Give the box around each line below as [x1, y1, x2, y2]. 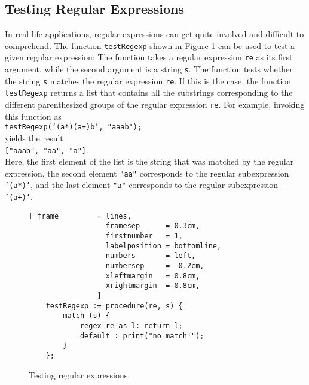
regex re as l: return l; [79, 322, 183, 331]
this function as [5, 110, 62, 122]
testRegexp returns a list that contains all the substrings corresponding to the [5, 86, 293, 99]
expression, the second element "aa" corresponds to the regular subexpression [5, 166, 289, 179]
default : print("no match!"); [79, 331, 204, 340]
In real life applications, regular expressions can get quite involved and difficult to [5, 28, 304, 40]
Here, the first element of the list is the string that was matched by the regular [5, 155, 294, 168]
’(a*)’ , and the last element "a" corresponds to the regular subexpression [5, 178, 279, 191]
